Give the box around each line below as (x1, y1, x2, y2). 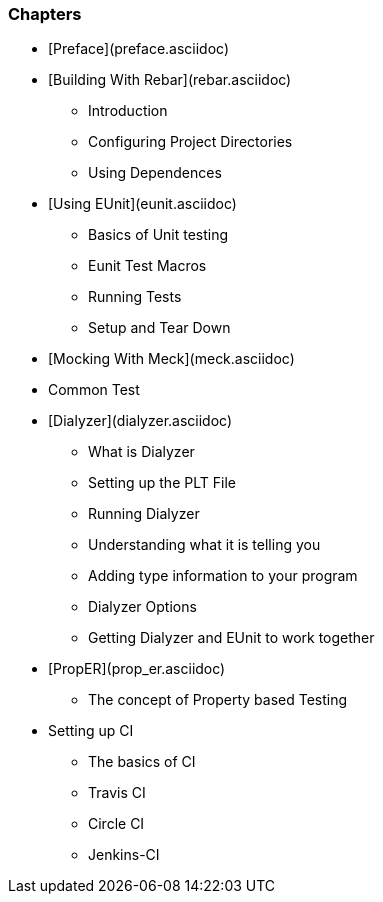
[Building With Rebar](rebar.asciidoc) (48, 71, 292, 89)
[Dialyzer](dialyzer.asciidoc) (48, 412, 233, 430)
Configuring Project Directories (88, 133, 293, 151)
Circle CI (88, 815, 145, 833)
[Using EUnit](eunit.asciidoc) (48, 195, 237, 213)
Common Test (48, 381, 140, 399)
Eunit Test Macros (88, 257, 207, 275)
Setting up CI (48, 722, 134, 740)
